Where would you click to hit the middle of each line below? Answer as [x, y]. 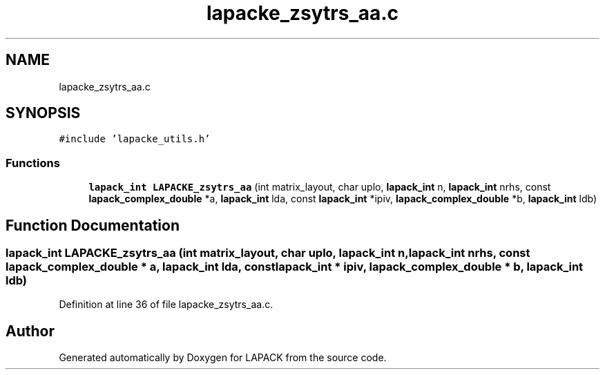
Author [30, 331]
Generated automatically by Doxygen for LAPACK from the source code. [223, 358]
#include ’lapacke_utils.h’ [135, 139]
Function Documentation [93, 225]
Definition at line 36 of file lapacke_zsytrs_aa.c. [166, 305]
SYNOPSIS [43, 113]
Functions [33, 163]
